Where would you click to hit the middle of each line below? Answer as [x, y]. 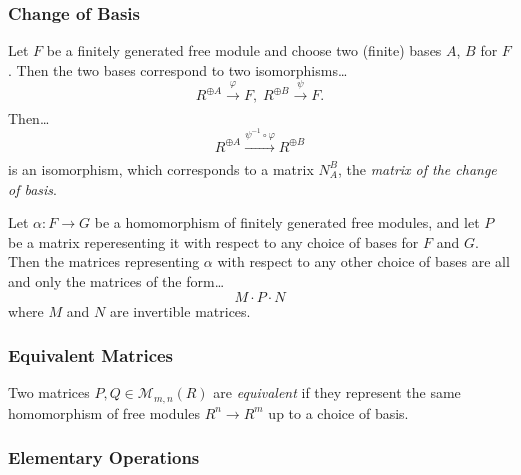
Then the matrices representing [104, 261]
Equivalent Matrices [91, 355]
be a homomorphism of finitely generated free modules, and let [287, 222]
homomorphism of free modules [104, 412]
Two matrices [49, 392]
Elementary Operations [104, 457]
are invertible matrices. [180, 310]
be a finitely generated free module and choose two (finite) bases [244, 50]
